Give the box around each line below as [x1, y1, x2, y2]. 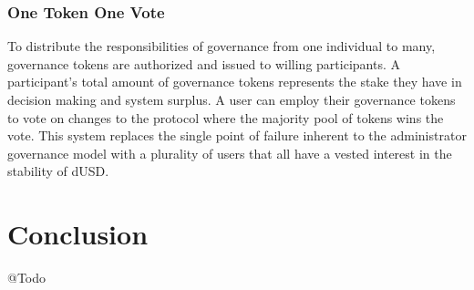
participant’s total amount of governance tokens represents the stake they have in [7, 72, 462, 91]
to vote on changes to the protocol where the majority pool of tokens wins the [7, 108, 444, 127]
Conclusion [7, 215, 149, 253]
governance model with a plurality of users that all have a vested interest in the [7, 143, 452, 162]
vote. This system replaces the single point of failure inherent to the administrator [7, 126, 467, 145]
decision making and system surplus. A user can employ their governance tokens [7, 90, 456, 109]
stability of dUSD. [7, 161, 109, 181]
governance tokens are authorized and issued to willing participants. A [7, 54, 400, 73]
